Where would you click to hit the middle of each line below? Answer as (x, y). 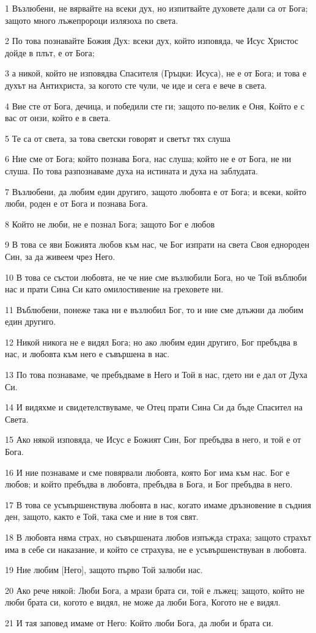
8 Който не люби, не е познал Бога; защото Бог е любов (110, 224)
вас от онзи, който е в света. (58, 118)
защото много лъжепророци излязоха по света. (92, 20)
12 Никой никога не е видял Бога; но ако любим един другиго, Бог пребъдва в (151, 342)
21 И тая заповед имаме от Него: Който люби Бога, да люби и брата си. (139, 622)
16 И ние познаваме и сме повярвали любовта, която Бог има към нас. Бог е (147, 472)
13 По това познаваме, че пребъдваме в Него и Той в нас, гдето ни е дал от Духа (156, 375)
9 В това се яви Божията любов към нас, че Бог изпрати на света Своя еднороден (157, 244)
